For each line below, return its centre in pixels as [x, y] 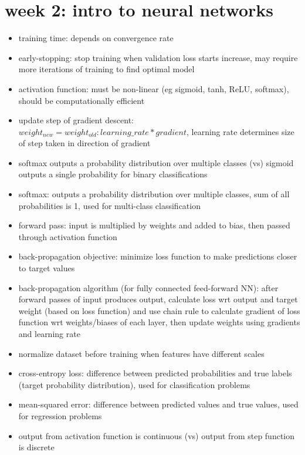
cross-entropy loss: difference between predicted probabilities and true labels [155, 373]
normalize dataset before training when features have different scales [141, 353]
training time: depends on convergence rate [96, 38]
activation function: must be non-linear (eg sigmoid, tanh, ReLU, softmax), [154, 88]
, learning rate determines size [240, 131]
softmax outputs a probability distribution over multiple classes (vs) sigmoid [156, 162]
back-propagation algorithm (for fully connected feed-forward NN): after [148, 287]
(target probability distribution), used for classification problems [134, 384]
